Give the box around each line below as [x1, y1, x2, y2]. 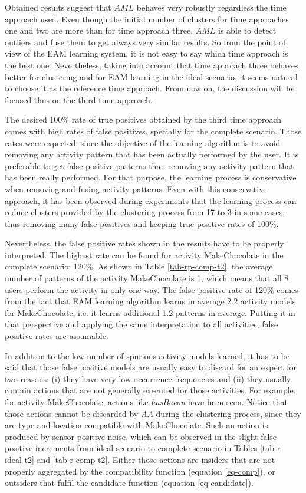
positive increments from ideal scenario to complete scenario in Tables [5, 442, 258, 454]
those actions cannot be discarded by [5, 407, 139, 419]
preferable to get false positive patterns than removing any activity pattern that [5, 159, 294, 172]
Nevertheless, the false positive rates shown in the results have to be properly [5, 237, 284, 249]
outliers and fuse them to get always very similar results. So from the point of [5, 35, 286, 48]
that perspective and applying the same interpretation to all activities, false [5, 318, 278, 330]
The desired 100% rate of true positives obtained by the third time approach [5, 113, 282, 126]
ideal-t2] [5, 453, 34, 465]
